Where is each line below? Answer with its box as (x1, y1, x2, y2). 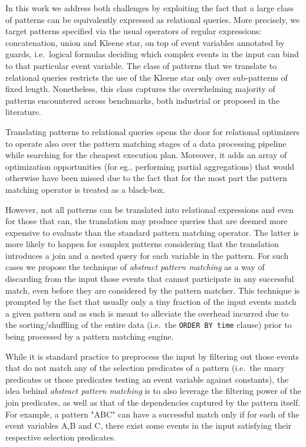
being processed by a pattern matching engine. (5, 330, 174, 343)
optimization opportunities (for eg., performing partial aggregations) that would (5, 160, 295, 172)
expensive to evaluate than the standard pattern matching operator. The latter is (5, 226, 299, 238)
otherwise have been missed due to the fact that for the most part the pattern (5, 172, 287, 184)
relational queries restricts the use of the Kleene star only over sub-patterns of (5, 71, 288, 83)
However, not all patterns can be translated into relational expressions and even (5, 203, 294, 215)
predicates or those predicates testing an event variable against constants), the (5, 373, 289, 385)
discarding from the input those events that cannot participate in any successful (5, 272, 294, 285)
